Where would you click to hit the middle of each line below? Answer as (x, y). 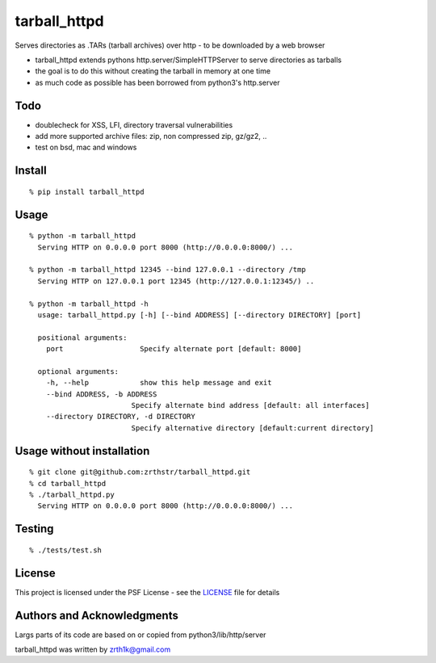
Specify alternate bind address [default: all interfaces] (251, 405)
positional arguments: (82, 338)
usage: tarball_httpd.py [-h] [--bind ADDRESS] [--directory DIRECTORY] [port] (199, 315)
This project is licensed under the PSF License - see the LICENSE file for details (147, 592)
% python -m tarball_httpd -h (89, 304)
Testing (34, 529)
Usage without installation (82, 451)
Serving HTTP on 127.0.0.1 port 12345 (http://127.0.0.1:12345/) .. (176, 281)
